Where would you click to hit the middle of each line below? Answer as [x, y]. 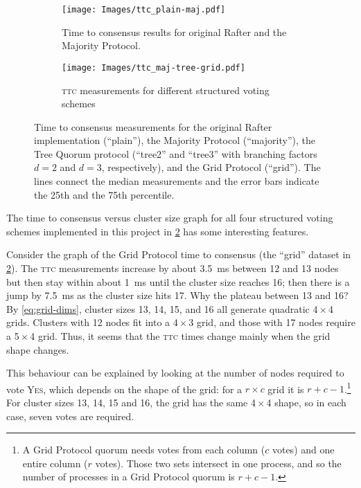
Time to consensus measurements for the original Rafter [153, 126]
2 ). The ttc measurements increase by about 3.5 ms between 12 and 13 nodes [173, 268]
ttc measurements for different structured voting [166, 90]
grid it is [286, 389]
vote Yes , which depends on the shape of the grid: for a [124, 389]
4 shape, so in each [306, 403]
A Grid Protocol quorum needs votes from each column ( [144, 450]
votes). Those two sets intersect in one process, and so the [218, 463]
